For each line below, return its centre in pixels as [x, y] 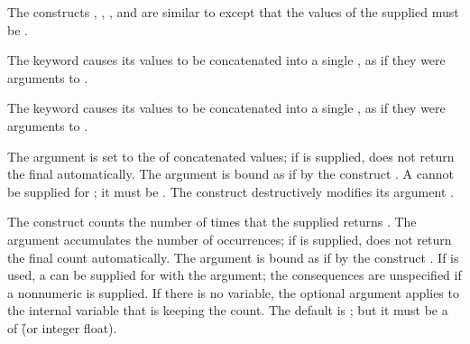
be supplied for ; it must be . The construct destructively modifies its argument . [230, 191]
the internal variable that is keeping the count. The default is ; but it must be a [228, 310]
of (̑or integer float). [62, 327]
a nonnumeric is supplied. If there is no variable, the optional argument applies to [233, 292]
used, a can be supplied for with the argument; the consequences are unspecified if [235, 275]
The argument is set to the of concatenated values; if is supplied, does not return [231, 156]
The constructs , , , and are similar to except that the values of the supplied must [233, 12]
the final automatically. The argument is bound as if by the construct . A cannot [230, 174]
